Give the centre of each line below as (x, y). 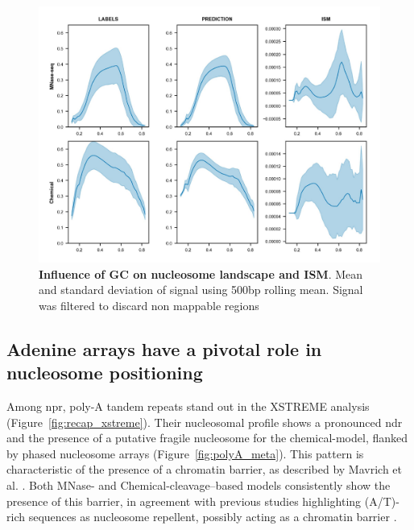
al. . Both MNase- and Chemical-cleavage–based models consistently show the (199, 484)
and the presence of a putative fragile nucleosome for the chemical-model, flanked (207, 438)
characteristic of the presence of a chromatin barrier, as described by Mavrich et (205, 469)
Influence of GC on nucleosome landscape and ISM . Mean (201, 273)
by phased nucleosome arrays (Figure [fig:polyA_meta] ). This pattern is (185, 453)
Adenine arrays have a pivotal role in (164, 348)
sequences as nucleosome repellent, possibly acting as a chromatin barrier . (213, 517)
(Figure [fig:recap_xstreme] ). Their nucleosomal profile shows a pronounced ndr (205, 422)
